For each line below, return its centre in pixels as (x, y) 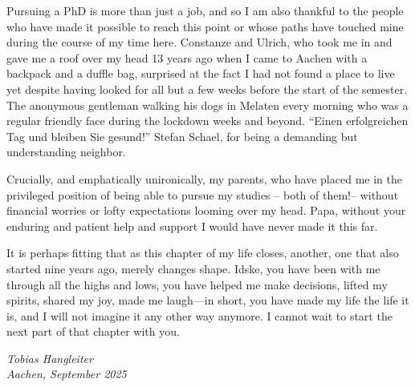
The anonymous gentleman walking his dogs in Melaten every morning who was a (207, 105)
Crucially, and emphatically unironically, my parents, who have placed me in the (204, 178)
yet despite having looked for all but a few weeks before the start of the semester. (207, 89)
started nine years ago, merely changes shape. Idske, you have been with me (193, 268)
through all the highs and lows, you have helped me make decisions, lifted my (197, 284)
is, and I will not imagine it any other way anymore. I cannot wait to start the (199, 315)
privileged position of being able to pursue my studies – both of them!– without (203, 194)
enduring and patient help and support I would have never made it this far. (192, 226)
